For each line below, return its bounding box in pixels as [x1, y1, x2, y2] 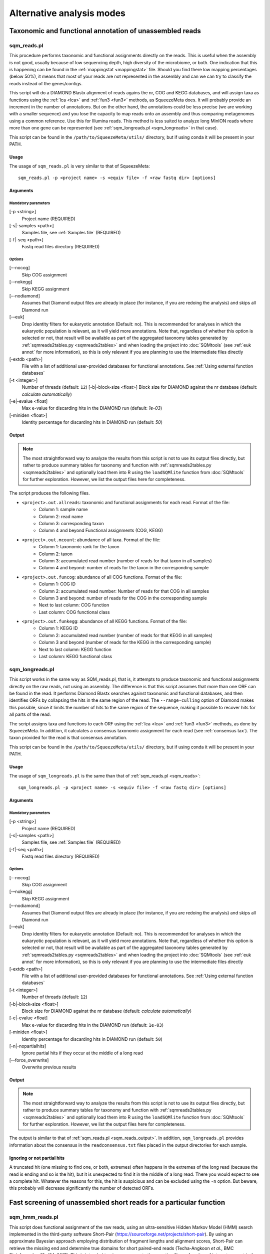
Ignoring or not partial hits [9, 1155, 65, 1161]
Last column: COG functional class [38, 609, 110, 615]
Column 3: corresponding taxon [38, 520, 104, 526]
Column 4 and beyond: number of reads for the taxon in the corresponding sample [38, 565, 209, 571]
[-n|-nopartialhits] [9, 1043, 46, 1049]
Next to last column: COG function [38, 602, 109, 608]
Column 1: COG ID [38, 581, 76, 587]
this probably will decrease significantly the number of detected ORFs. [9, 1185, 154, 1191]
